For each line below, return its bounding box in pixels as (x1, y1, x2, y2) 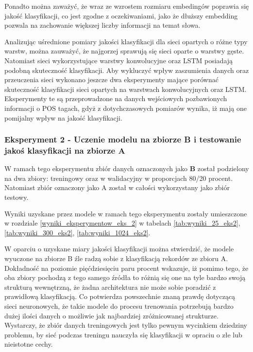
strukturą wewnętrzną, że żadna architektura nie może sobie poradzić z (4, 282, 216, 292)
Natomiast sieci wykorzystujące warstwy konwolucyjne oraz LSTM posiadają (4, 55, 233, 65)
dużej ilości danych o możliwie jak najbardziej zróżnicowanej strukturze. (4, 310, 219, 320)
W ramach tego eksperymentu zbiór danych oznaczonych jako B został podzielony (4, 163, 249, 174)
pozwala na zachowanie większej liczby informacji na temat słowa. (4, 20, 201, 30)
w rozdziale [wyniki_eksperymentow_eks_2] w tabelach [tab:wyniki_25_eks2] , (4, 218, 240, 228)
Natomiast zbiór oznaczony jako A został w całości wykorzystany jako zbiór (4, 182, 230, 193)
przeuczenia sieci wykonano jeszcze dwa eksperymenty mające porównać (4, 74, 219, 85)
